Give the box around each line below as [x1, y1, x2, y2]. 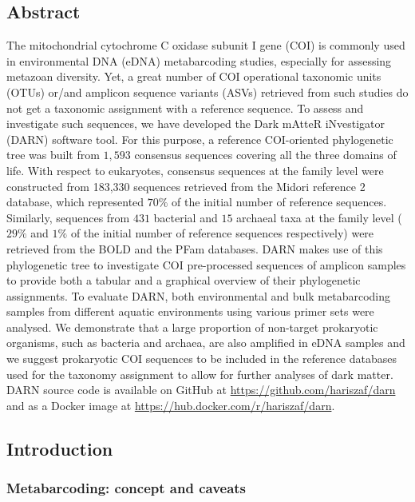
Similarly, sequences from [6, 209, 130, 225]
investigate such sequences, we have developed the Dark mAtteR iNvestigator [6, 115, 385, 132]
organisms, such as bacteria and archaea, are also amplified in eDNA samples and [6, 334, 405, 351]
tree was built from [6, 146, 100, 163]
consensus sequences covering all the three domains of [134, 146, 397, 163]
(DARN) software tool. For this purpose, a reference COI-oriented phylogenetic [6, 130, 393, 147]
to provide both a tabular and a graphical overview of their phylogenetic [6, 272, 361, 289]
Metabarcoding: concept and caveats [6, 478, 247, 498]
